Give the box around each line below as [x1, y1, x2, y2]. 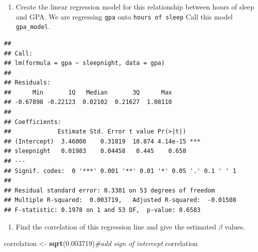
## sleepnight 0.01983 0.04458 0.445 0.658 [4, 147, 187, 155]
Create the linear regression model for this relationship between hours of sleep [15, 1, 255, 11]
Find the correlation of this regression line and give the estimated [15, 221, 217, 231]
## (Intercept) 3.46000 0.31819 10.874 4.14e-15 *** [4, 137, 201, 145]
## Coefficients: [4, 118, 61, 125]
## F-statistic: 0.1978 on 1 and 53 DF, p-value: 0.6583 [4, 206, 201, 213]
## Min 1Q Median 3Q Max [4, 88, 172, 96]
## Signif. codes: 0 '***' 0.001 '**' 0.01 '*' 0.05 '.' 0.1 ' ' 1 [4, 167, 237, 174]
